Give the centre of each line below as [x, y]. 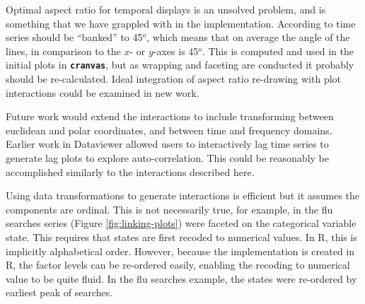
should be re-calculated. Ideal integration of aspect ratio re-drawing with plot [174, 79]
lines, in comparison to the [63, 51]
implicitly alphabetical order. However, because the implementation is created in [180, 251]
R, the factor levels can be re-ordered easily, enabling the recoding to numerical [178, 265]
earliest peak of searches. [59, 292]
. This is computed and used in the [278, 51]
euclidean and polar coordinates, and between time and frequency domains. [169, 130]
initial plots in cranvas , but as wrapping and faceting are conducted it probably [180, 65]
